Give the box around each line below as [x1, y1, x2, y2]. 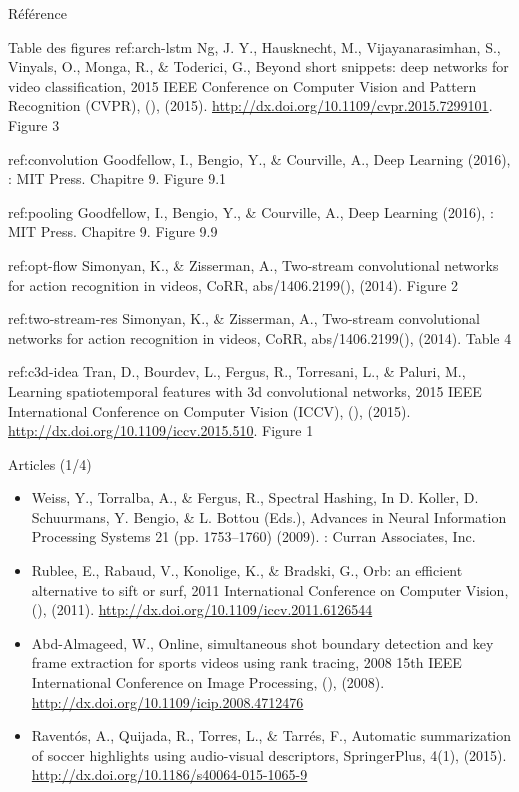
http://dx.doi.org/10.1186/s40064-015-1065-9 [31, 764, 308, 785]
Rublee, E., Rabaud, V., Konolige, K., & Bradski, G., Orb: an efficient [31, 560, 463, 581]
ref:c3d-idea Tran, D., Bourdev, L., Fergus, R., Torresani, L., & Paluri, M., [8, 361, 466, 382]
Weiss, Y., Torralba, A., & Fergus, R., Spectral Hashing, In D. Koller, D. [31, 487, 479, 508]
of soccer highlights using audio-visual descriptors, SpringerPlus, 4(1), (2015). [31, 744, 507, 765]
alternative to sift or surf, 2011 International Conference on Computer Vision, [31, 579, 509, 600]
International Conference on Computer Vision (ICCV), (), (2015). [8, 400, 411, 421]
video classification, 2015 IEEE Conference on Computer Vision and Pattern [8, 75, 477, 96]
